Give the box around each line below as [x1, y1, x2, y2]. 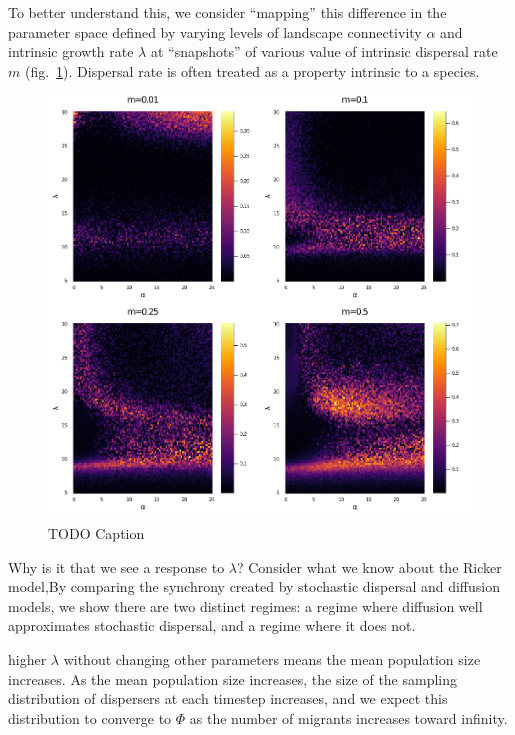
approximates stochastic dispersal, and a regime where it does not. [8, 615, 416, 636]
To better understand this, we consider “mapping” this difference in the [8, 2, 447, 22]
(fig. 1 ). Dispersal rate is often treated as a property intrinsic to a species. [24, 60, 480, 81]
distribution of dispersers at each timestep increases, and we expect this [8, 688, 448, 709]
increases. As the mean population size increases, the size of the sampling [8, 668, 458, 689]
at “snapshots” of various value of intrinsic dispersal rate [150, 41, 498, 62]
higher [8, 648, 47, 669]
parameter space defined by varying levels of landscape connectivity [8, 21, 422, 42]
